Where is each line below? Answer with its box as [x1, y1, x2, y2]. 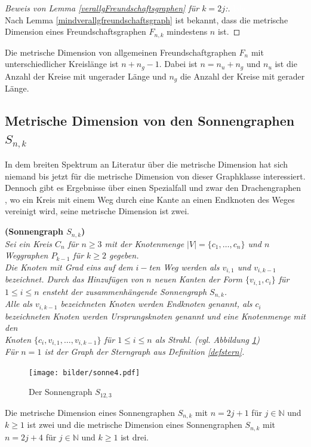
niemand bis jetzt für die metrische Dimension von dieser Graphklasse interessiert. [5, 169, 306, 182]
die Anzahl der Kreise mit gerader [180, 69, 305, 82]
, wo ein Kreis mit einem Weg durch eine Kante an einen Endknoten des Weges [5, 193, 295, 205]
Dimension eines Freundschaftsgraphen [5, 25, 146, 38]
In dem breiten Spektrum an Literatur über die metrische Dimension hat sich [5, 158, 288, 171]
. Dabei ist [159, 57, 198, 70]
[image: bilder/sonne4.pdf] [29, 368, 140, 377]
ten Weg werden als [149, 260, 220, 273]
